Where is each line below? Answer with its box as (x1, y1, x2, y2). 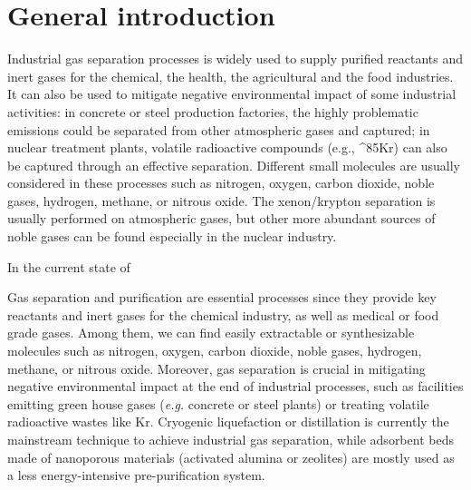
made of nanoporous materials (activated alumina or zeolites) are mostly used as (7, 447, 455, 466)
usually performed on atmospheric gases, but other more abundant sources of (7, 209, 436, 228)
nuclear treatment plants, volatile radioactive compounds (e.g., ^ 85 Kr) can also (7, 138, 447, 157)
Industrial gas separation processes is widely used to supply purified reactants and (7, 49, 464, 68)
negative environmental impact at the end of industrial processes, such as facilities (7, 377, 464, 396)
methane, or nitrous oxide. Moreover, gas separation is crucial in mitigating (7, 358, 426, 377)
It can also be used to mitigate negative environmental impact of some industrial (7, 84, 457, 103)
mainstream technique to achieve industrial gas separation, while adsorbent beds (7, 430, 454, 448)
